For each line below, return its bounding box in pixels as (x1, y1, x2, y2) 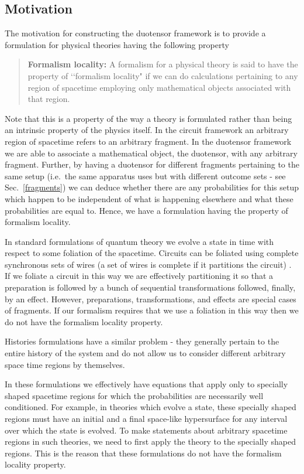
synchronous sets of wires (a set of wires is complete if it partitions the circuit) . (5, 258, 292, 270)
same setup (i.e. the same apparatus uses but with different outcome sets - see (5, 169, 286, 182)
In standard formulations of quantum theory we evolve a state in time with (5, 235, 274, 247)
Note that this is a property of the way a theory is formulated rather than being (5, 112, 292, 124)
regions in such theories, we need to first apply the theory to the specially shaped (5, 435, 296, 448)
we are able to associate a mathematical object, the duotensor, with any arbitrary (5, 146, 298, 159)
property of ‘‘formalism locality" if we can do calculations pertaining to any (27, 69, 298, 81)
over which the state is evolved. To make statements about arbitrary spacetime (5, 424, 288, 436)
